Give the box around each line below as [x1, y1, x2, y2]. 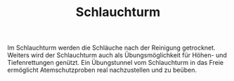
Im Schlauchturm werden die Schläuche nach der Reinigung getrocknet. [7, 43, 216, 52]
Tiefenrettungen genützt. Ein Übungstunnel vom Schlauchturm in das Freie [7, 59, 224, 67]
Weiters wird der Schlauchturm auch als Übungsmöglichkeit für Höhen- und [7, 51, 227, 59]
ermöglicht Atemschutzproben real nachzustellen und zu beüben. [7, 66, 197, 74]
